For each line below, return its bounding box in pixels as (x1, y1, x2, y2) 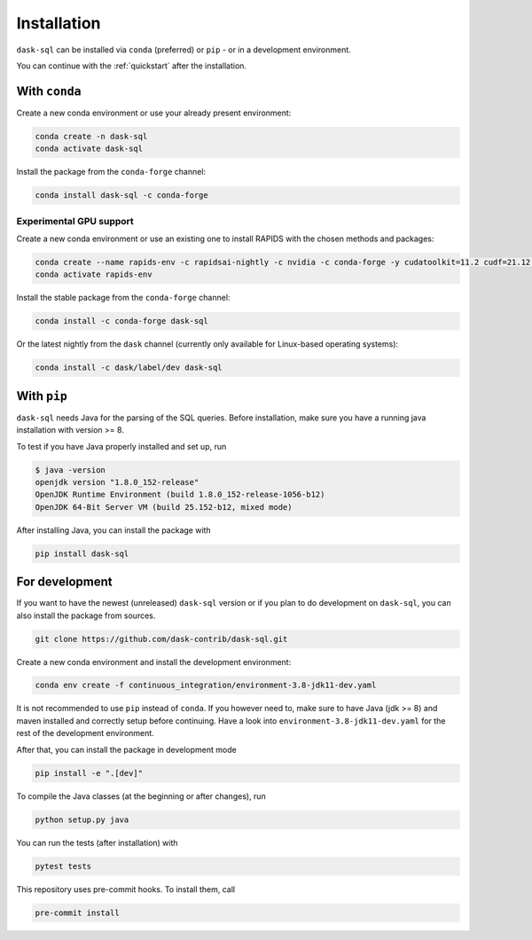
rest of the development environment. (16, 728, 154, 739)
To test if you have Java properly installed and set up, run (16, 441, 227, 451)
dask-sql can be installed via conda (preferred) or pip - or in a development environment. (16, 44, 352, 55)
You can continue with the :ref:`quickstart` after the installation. (16, 60, 247, 71)
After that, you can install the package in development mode (16, 744, 237, 755)
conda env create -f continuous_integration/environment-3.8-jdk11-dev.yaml (35, 680, 377, 691)
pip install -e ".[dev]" (35, 768, 144, 778)
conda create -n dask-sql (35, 131, 148, 141)
